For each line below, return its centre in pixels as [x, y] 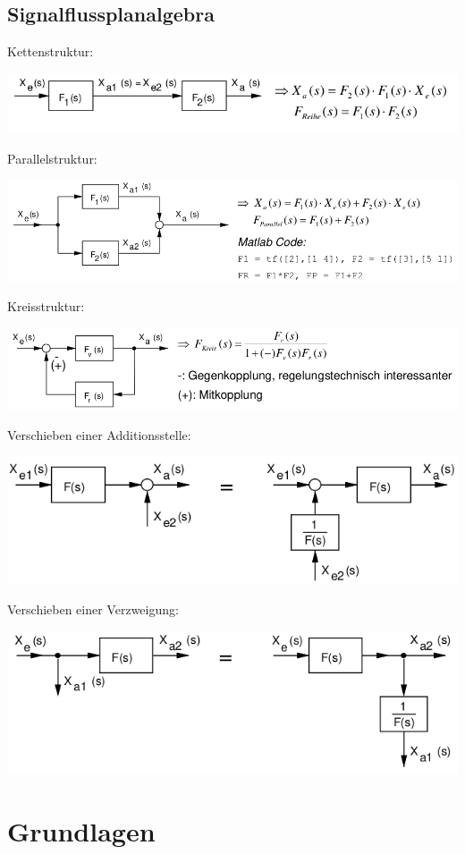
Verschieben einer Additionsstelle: [99, 434]
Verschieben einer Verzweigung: [93, 609]
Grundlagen [81, 831]
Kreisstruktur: [46, 306]
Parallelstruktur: [52, 159]
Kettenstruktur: [51, 51]
